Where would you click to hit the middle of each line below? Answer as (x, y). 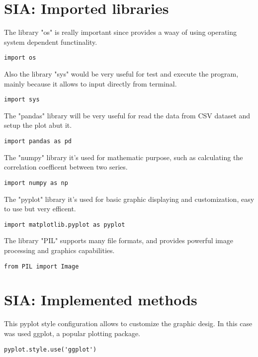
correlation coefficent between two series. (66, 167)
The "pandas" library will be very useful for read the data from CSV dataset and (127, 115)
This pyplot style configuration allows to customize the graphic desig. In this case (128, 323)
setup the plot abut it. (38, 125)
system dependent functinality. (51, 42)
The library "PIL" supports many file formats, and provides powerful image (119, 240)
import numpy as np (36, 183)
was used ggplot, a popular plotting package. (72, 333)
